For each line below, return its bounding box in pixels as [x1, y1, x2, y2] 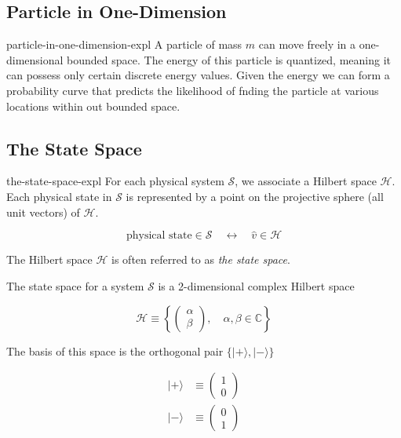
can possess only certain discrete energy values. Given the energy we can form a [6, 67, 390, 83]
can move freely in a [258, 36, 356, 53]
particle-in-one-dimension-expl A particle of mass [6, 36, 242, 53]
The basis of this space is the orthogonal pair [6, 342, 224, 359]
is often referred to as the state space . [111, 251, 290, 268]
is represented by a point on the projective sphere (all [126, 188, 384, 204]
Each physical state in [6, 188, 112, 204]
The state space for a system [6, 277, 144, 294]
